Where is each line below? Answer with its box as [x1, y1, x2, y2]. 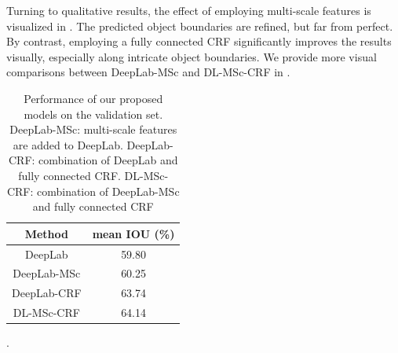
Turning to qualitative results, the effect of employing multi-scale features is [6, 2, 371, 18]
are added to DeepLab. [13, 136, 123, 153]
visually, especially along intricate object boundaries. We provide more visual [6, 48, 377, 64]
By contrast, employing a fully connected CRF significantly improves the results [6, 33, 392, 50]
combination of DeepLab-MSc [36, 182, 180, 199]
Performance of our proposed [24, 90, 163, 106]
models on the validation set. [24, 105, 163, 122]
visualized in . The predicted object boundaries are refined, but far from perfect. [6, 17, 393, 34]
